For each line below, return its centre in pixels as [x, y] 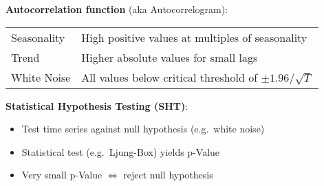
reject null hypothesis [168, 175]
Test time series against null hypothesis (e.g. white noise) [143, 129]
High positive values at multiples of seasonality [194, 37]
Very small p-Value [62, 175]
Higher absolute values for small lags [170, 57]
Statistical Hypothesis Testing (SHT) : [97, 105]
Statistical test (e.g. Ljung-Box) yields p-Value [121, 151]
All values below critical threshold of [170, 77]
